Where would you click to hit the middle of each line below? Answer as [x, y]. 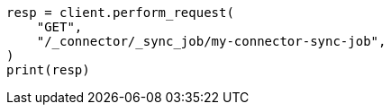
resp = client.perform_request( [120, 13]
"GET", [59, 27]
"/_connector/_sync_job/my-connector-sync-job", [211, 41]
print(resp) [48, 70]
